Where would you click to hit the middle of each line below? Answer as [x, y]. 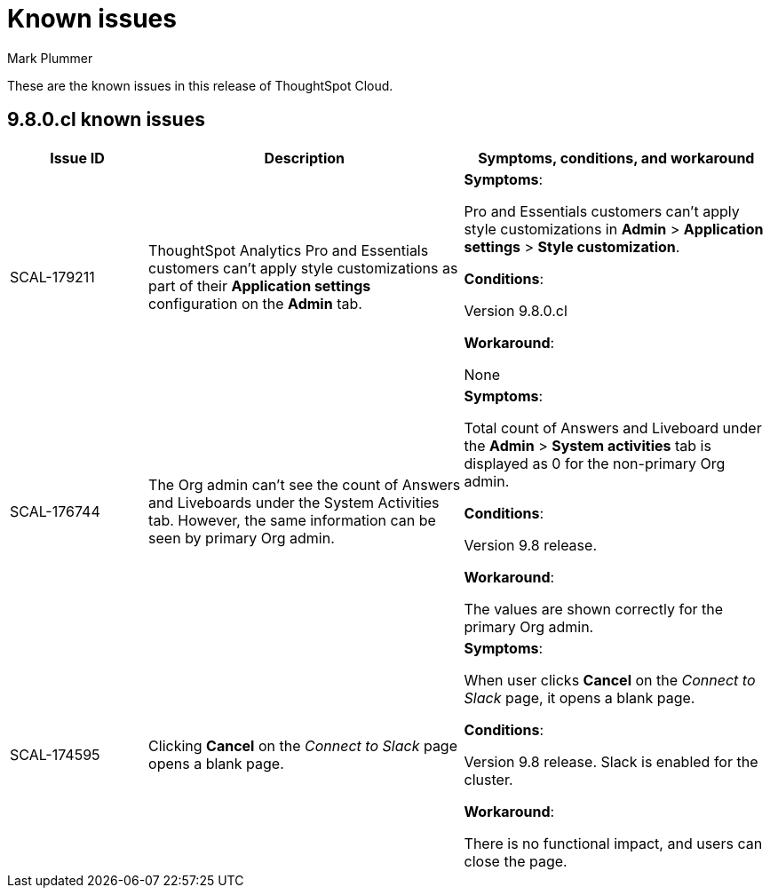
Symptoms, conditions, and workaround [616, 158]
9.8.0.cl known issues [106, 120]
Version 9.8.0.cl [516, 310]
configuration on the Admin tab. [255, 303]
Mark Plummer [50, 58]
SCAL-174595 [55, 754]
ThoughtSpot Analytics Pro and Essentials [289, 250]
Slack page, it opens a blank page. [579, 697]
